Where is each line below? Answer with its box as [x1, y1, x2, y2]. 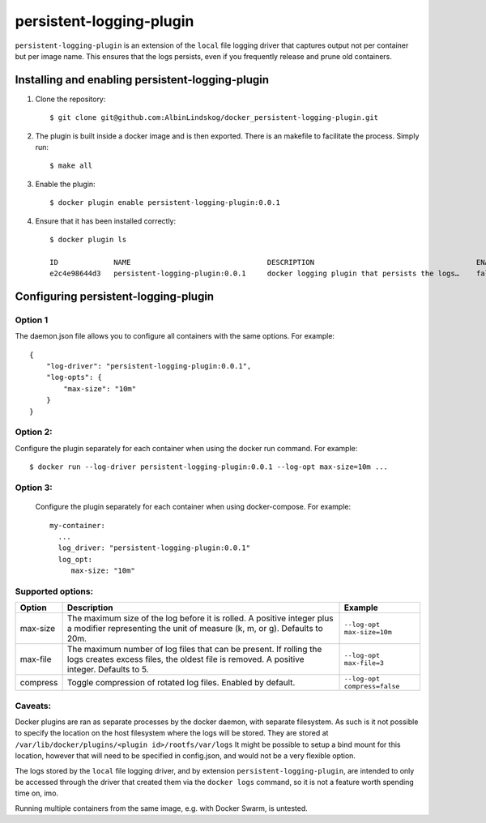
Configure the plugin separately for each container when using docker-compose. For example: [35, 502, 352, 512]
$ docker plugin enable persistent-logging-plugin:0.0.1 [49, 198, 281, 207]
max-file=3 [343, 659, 385, 667]
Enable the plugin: [35, 179, 96, 189]
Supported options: [15, 586, 93, 597]
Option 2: [15, 426, 53, 437]
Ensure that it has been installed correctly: [35, 215, 177, 226]
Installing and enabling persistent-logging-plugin [15, 73, 270, 87]
